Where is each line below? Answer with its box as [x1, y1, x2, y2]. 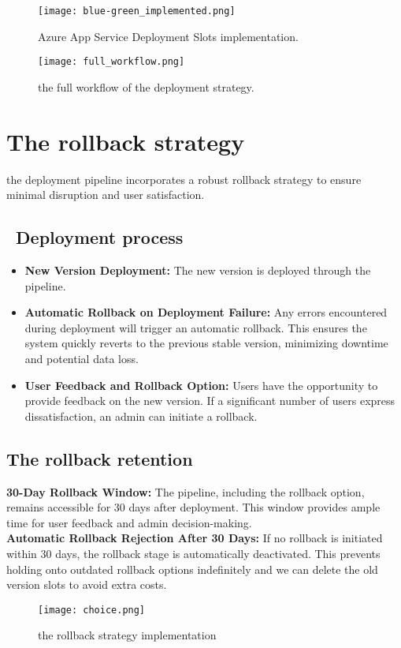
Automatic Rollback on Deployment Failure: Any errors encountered [24, 304, 388, 320]
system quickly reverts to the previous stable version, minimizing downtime [24, 335, 388, 351]
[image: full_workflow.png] [38, 56, 185, 68]
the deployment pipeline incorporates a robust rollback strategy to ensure [6, 170, 362, 187]
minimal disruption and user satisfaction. [6, 186, 205, 203]
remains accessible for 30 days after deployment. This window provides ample [6, 499, 381, 515]
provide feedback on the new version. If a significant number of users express [24, 392, 395, 409]
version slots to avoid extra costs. [6, 576, 167, 593]
